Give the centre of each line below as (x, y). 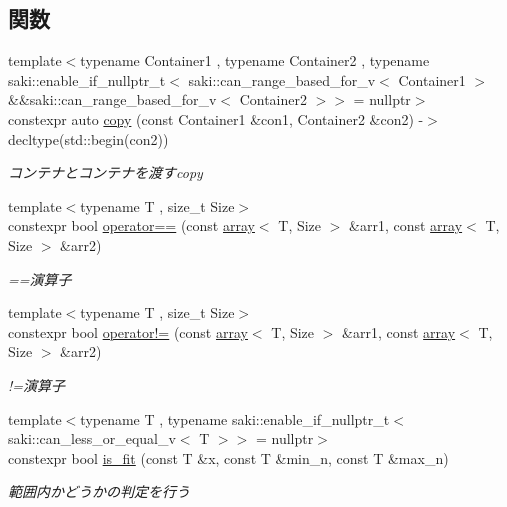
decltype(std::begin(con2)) (88, 138)
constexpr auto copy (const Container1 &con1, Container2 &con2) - (216, 118)
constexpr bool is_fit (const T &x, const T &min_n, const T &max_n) (228, 457)
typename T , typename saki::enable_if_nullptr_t (235, 418)
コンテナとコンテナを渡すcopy (105, 172)
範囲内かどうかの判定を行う (99, 491)
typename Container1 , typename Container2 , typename (255, 60)
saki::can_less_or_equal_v (92, 438)
